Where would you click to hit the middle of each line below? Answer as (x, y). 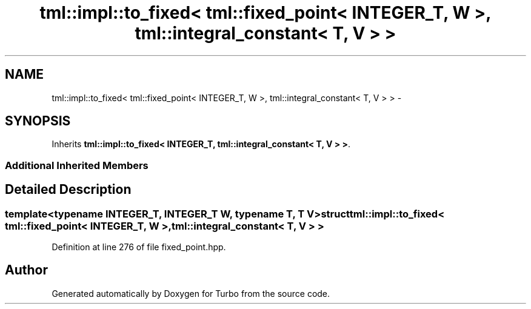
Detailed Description (68, 190)
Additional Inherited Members (77, 165)
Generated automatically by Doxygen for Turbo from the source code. (191, 293)
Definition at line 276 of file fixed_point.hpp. (139, 247)
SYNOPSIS (38, 121)
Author (26, 270)
